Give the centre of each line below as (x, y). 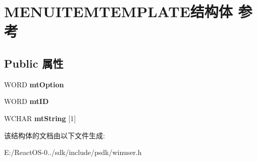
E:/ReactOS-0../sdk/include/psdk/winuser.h (73, 152)
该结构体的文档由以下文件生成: (55, 135)
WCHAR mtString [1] (40, 118)
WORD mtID (27, 101)
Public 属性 (34, 63)
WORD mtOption (34, 84)
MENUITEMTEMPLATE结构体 (118, 11)
